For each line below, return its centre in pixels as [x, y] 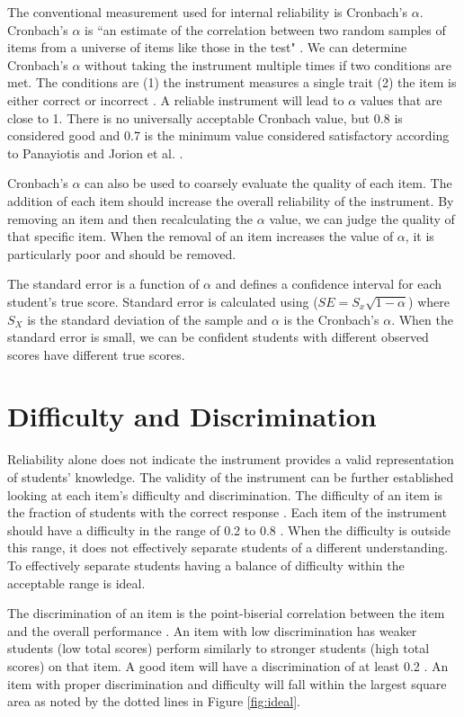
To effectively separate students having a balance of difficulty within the [206, 565]
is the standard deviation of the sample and [147, 319]
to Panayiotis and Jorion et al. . [95, 152]
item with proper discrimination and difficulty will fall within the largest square [227, 683]
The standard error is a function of [103, 284]
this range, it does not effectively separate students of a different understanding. [228, 547]
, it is [419, 236]
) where [429, 301]
